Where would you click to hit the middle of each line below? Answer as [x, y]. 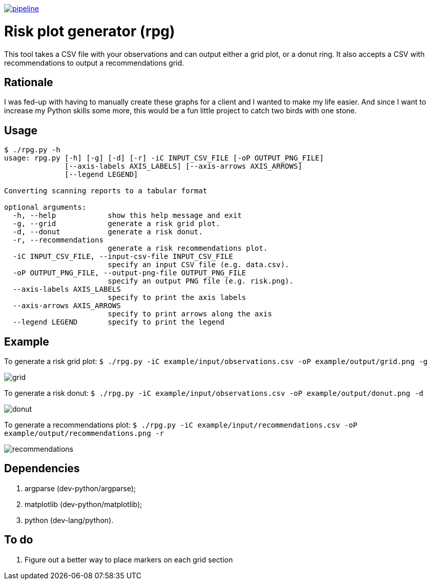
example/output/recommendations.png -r [84, 434]
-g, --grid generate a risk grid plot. [116, 224]
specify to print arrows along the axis [190, 314]
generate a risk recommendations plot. [188, 248]
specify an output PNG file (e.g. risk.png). [201, 281]
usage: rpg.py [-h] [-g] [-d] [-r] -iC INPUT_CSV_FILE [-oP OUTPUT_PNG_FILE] [164, 158]
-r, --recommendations [58, 240]
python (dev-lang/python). [69, 520]
